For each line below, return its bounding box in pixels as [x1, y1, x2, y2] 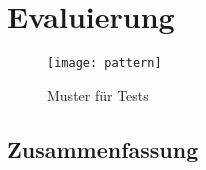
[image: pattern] [47, 56, 162, 71]
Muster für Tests [47, 84, 149, 105]
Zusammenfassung [7, 133, 199, 164]
